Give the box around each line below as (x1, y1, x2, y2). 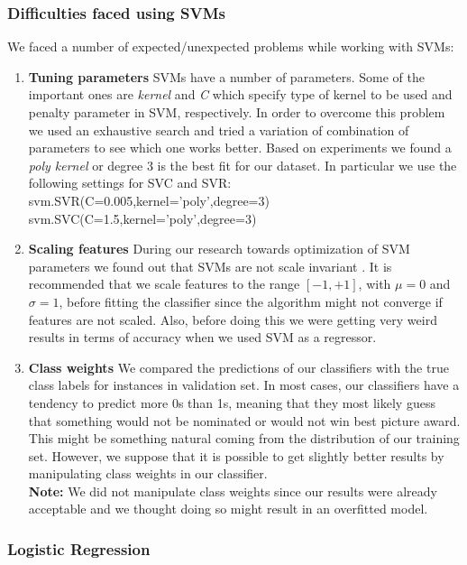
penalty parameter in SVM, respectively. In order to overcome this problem (28, 103, 445, 121)
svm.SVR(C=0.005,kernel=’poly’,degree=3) (28, 190, 270, 209)
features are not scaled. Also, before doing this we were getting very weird (28, 310, 437, 329)
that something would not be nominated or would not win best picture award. (28, 411, 461, 430)
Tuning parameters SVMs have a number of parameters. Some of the (28, 67, 425, 86)
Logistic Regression (7, 537, 151, 560)
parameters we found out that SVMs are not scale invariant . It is (28, 256, 392, 275)
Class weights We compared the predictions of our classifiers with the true (28, 357, 449, 376)
